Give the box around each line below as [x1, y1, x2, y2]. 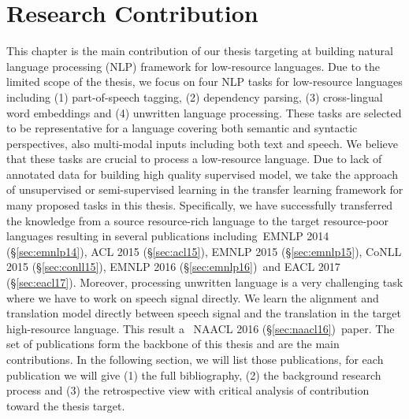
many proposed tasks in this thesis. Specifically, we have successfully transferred [6, 197, 393, 213]
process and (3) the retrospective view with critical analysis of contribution [6, 382, 370, 399]
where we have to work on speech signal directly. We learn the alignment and [6, 289, 379, 306]
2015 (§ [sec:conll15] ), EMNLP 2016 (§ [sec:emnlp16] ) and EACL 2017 [6, 258, 340, 275]
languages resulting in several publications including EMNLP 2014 [6, 228, 329, 244]
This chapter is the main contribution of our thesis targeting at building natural [6, 43, 393, 59]
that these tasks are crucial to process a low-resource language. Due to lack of [6, 150, 382, 167]
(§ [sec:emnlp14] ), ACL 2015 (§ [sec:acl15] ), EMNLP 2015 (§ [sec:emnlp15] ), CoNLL [6, 243, 402, 259]
